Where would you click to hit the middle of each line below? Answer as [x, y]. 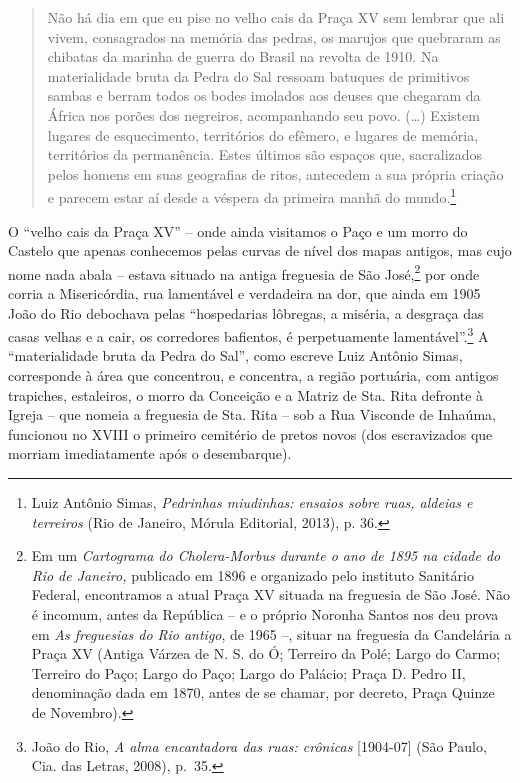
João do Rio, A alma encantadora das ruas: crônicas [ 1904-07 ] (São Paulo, [259, 745]
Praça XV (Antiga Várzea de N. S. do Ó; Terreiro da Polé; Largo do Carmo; [266, 653]
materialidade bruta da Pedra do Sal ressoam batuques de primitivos [258, 75]
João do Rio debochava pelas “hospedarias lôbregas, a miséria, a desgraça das [246, 312]
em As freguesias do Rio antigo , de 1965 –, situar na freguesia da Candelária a [271, 633]
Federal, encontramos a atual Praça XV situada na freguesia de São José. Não [270, 594]
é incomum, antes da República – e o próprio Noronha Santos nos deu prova [265, 614]
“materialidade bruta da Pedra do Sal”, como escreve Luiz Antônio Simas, [235, 355]
